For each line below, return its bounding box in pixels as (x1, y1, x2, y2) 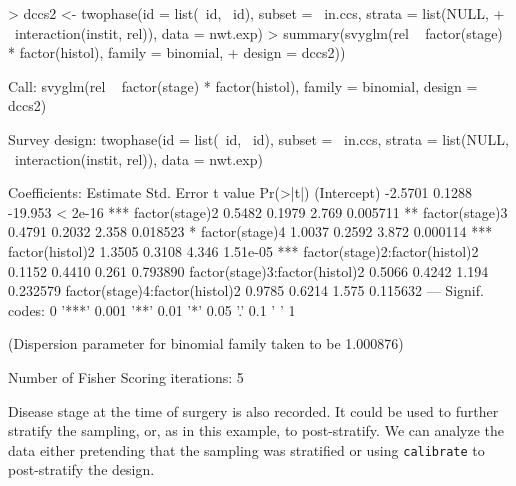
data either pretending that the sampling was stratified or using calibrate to (8, 439, 485, 460)
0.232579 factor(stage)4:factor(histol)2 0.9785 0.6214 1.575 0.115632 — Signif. (8, 280, 484, 301)
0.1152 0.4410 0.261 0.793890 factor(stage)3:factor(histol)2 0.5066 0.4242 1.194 (8, 260, 489, 281)
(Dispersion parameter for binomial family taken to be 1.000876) (8, 333, 404, 354)
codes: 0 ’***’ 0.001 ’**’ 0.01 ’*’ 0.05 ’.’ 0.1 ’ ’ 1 (8, 299, 296, 320)
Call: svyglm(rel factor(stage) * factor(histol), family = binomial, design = (8, 75, 478, 96)
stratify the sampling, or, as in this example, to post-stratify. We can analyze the (8, 420, 505, 441)
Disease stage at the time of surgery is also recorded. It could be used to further (8, 400, 499, 421)
